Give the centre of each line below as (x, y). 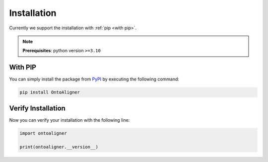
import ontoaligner (43, 133)
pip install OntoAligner (50, 92)
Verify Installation (37, 108)
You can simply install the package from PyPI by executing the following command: (94, 79)
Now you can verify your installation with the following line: (69, 120)
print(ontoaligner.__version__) (59, 147)
